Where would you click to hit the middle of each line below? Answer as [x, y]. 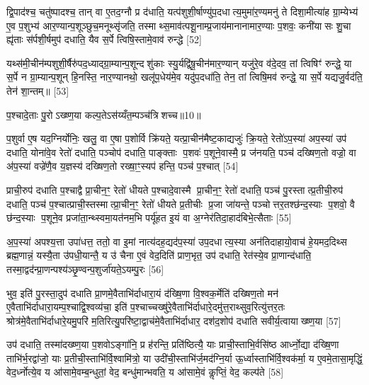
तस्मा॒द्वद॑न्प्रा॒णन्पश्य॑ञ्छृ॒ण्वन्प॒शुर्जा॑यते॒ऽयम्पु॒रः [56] [85, 269]
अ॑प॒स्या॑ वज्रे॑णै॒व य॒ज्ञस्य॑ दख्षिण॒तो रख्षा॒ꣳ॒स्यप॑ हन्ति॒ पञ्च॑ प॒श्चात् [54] [123, 166]
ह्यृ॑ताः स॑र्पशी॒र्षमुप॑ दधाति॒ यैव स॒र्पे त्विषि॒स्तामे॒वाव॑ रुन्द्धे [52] [104, 39]
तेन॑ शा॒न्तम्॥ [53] [38, 90]
